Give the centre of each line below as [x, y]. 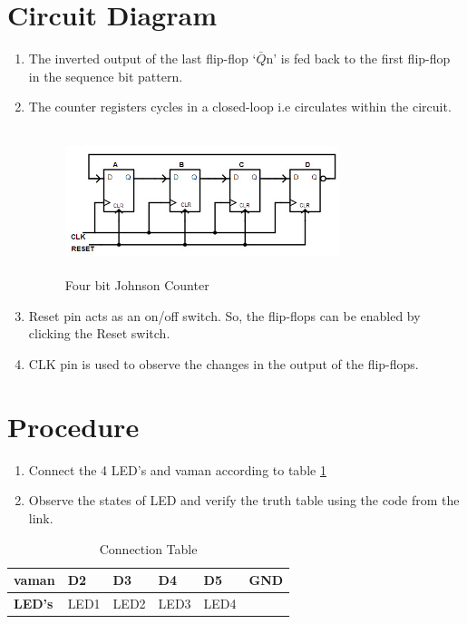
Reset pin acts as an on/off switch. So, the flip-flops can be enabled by [224, 315]
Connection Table [148, 548]
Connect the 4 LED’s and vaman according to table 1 [177, 469]
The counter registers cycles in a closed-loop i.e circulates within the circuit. [240, 107]
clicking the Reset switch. [99, 333]
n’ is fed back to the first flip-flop [358, 58]
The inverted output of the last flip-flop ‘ [142, 58]
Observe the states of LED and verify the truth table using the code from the [244, 500]
